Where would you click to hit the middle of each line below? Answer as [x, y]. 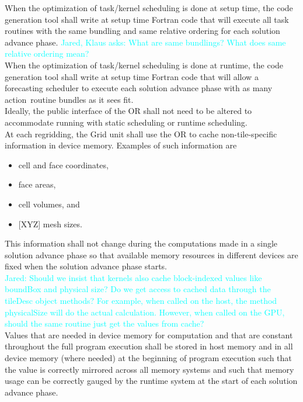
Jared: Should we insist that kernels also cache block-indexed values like [133, 277]
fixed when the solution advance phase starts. [86, 266]
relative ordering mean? [47, 53]
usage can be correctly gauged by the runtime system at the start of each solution [151, 381]
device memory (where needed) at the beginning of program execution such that [148, 358]
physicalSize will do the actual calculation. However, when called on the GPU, [145, 312]
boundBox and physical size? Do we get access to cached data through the [138, 289]
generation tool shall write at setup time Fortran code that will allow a [132, 76]
